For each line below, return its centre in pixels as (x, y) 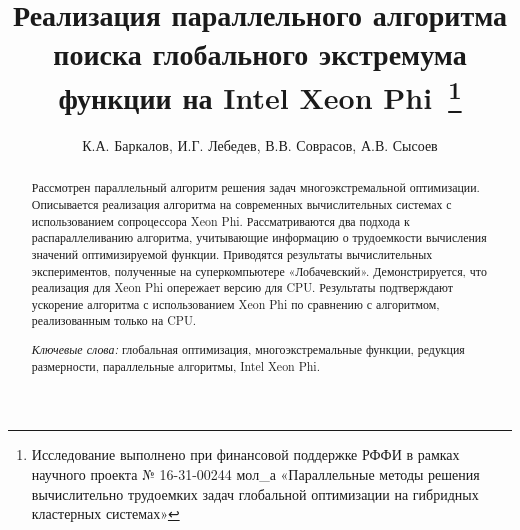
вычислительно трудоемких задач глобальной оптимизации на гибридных (255, 493)
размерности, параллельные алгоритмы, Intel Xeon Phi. (175, 365)
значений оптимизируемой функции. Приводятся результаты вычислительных (232, 253)
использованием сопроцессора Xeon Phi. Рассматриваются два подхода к (220, 220)
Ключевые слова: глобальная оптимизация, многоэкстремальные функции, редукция (248, 349)
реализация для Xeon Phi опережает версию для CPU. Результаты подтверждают (242, 287)
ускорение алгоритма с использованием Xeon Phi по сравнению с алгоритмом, (235, 303)
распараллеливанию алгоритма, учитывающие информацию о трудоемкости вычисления (259, 237)
